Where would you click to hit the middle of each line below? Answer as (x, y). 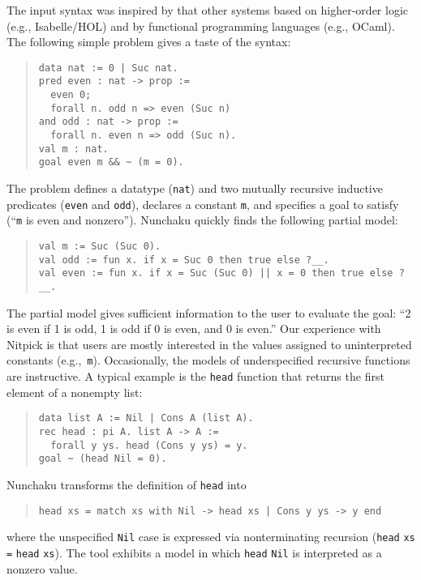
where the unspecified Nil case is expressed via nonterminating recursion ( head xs (211, 537)
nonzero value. (42, 568)
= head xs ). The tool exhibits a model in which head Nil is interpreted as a (194, 552)
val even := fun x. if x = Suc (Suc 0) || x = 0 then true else (216, 273)
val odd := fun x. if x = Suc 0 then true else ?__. (184, 260)
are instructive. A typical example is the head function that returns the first (195, 376)
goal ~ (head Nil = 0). (103, 459)
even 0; (71, 95)
